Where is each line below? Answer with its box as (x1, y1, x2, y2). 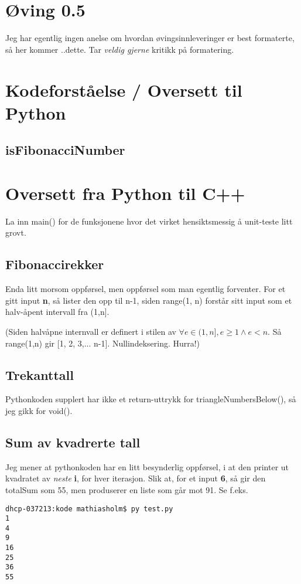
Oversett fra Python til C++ (5, 181, 245, 205)
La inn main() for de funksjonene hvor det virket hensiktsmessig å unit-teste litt (5, 215, 293, 227)
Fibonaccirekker (5, 255, 104, 273)
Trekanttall (5, 365, 74, 383)
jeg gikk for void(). (5, 404, 73, 416)
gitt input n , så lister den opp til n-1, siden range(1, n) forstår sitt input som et (5, 294, 292, 306)
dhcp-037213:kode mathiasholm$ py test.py (5, 504, 173, 513)
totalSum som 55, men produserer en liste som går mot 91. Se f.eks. (5, 483, 248, 495)
